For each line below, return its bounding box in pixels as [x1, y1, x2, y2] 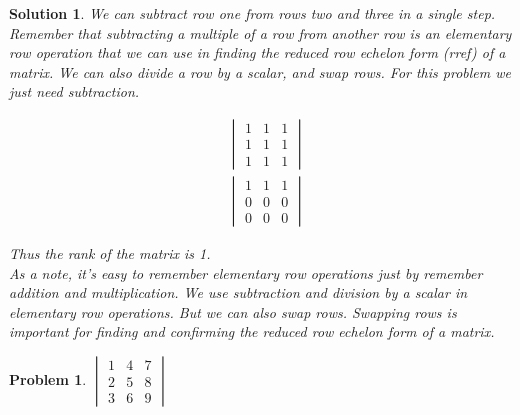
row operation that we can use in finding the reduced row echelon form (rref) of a [9, 42, 506, 63]
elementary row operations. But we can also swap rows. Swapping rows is [9, 301, 457, 322]
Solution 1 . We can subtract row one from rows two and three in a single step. [9, 3, 496, 23]
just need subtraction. [9, 81, 140, 102]
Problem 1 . [9, 369, 87, 389]
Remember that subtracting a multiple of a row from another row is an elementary [9, 22, 512, 43]
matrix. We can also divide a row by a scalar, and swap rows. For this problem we [9, 61, 511, 82]
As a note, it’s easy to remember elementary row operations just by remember [9, 262, 483, 283]
